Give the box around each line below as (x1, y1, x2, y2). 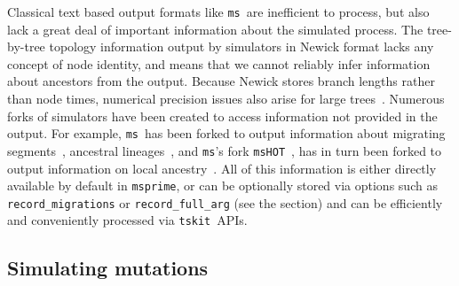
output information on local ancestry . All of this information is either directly (7, 158, 437, 177)
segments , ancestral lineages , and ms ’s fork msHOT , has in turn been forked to (7, 141, 442, 159)
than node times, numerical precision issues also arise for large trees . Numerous (7, 89, 445, 108)
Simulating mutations (7, 254, 209, 282)
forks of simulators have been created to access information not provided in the (7, 106, 438, 125)
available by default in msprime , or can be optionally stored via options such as (7, 176, 438, 195)
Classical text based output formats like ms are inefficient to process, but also (7, 3, 430, 20)
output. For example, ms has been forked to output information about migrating (7, 124, 446, 143)
